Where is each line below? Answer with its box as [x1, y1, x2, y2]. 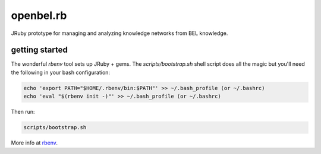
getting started [11, 45, 68, 55]
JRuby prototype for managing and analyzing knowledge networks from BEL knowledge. [11, 30, 228, 37]
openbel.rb [11, 9, 67, 22]
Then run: [11, 108, 35, 115]
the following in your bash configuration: [11, 69, 110, 76]
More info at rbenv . [11, 139, 58, 146]
